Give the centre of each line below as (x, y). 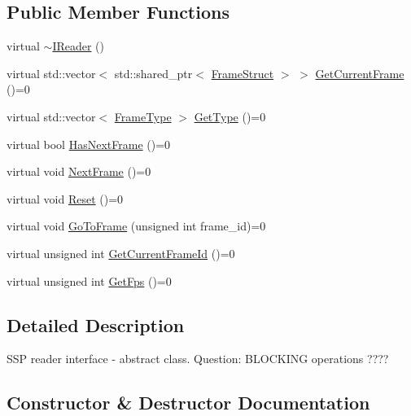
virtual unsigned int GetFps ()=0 (89, 280)
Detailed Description (96, 324)
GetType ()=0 (230, 116)
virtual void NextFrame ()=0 (79, 171)
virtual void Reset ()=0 (65, 198)
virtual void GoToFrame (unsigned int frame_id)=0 (136, 226)
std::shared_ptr (153, 73)
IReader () (79, 46)
